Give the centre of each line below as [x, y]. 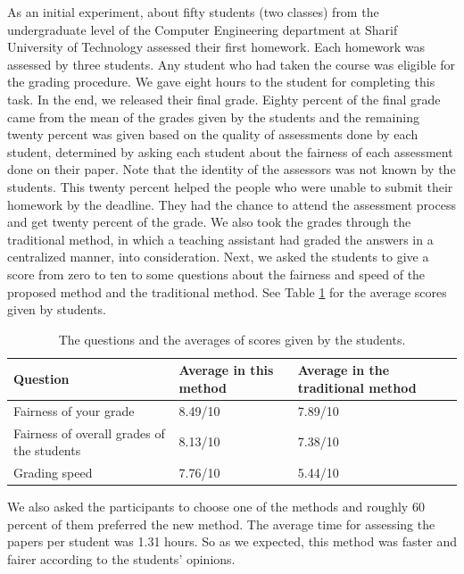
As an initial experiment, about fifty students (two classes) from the [193, 12]
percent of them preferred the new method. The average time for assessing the [221, 524]
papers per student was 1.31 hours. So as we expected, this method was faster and [232, 541]
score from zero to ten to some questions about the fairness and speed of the [216, 274]
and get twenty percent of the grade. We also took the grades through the [209, 222]
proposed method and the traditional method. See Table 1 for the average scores [227, 291]
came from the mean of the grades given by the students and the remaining [213, 116]
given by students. [57, 309]
